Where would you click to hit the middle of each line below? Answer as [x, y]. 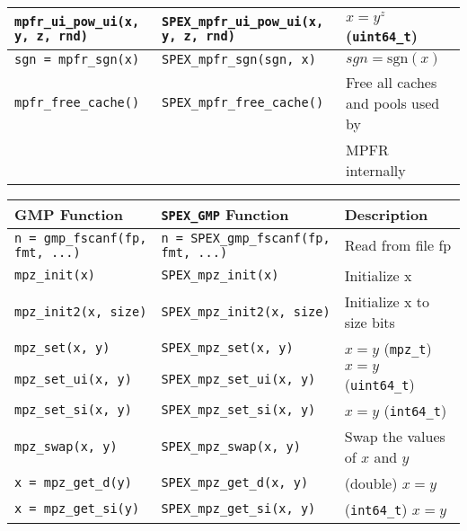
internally [376, 170]
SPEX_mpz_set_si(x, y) [238, 410]
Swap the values [395, 436]
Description [386, 214]
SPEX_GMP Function [225, 214]
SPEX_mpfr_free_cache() [243, 103]
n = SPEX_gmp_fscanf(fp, [246, 238]
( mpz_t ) [408, 348]
